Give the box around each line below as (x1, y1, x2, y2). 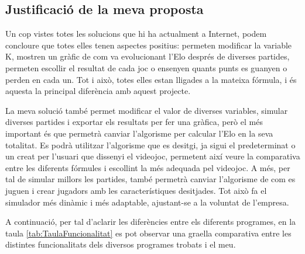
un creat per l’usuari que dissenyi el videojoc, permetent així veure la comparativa (5, 150, 300, 162)
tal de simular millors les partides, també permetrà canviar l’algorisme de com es (5, 173, 296, 185)
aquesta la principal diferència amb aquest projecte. (5, 85, 191, 97)
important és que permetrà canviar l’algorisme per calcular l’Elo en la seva (5, 127, 273, 139)
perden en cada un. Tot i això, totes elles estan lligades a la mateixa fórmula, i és (5, 73, 297, 85)
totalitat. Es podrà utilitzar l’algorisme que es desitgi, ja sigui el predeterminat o (5, 138, 296, 151)
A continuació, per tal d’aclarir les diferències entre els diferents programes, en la (5, 215, 296, 228)
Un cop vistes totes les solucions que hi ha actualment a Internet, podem (5, 27, 267, 40)
